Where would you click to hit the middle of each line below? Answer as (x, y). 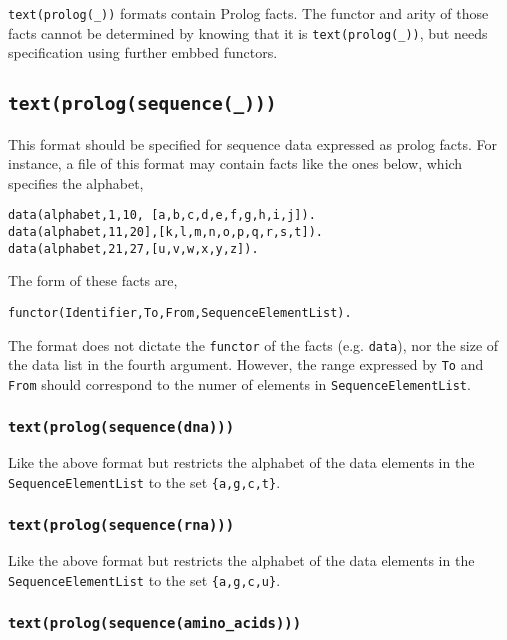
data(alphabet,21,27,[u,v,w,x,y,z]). (133, 248)
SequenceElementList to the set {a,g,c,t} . (144, 482)
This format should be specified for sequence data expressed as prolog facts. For (253, 143)
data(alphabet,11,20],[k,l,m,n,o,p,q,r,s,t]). (165, 232)
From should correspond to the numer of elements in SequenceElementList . (239, 384)
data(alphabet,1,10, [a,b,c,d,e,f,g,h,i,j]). (162, 215)
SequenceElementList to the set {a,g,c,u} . (144, 580)
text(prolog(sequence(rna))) (121, 524)
